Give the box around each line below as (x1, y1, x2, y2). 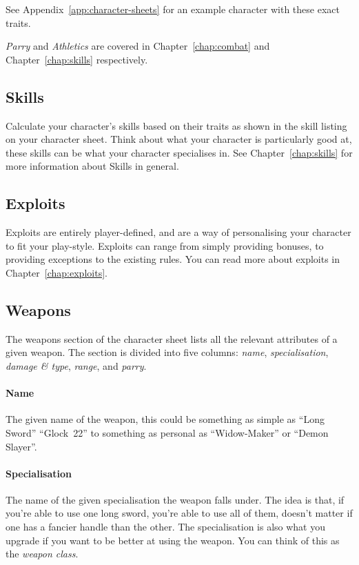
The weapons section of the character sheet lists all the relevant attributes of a (6, 331, 338, 346)
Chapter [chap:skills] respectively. (6, 52, 148, 66)
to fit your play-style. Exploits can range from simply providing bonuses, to (6, 238, 324, 252)
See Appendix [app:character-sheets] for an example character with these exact (6, 2, 340, 16)
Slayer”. (6, 439, 37, 453)
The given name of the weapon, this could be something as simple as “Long (6, 412, 325, 426)
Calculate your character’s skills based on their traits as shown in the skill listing (6, 118, 347, 132)
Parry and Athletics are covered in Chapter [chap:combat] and (6, 39, 270, 53)
